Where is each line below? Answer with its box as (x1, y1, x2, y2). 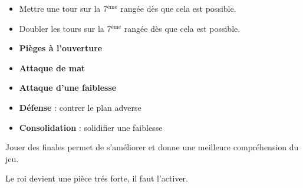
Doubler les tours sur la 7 (19, 22, 111, 34)
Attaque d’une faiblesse (19, 81, 117, 94)
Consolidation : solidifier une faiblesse (19, 121, 163, 133)
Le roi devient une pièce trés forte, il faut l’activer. (5, 172, 188, 184)
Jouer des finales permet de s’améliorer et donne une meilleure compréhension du (5, 141, 299, 153)
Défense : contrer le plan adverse (19, 101, 141, 113)
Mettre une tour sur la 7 (19, 2, 107, 14)
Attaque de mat (19, 61, 85, 74)
